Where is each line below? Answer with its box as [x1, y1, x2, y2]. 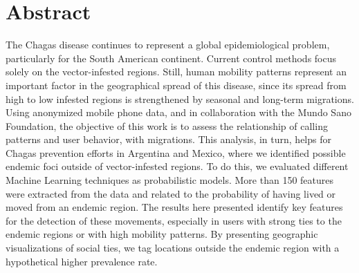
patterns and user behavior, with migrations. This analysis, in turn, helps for [6, 132, 332, 147]
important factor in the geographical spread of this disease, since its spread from [6, 77, 347, 92]
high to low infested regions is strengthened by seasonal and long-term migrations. [6, 91, 354, 106]
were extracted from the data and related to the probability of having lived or [6, 186, 336, 200]
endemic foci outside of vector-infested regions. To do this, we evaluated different [6, 159, 349, 173]
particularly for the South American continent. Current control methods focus [6, 50, 337, 65]
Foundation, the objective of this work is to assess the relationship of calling [6, 118, 328, 133]
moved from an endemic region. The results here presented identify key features [6, 200, 343, 214]
